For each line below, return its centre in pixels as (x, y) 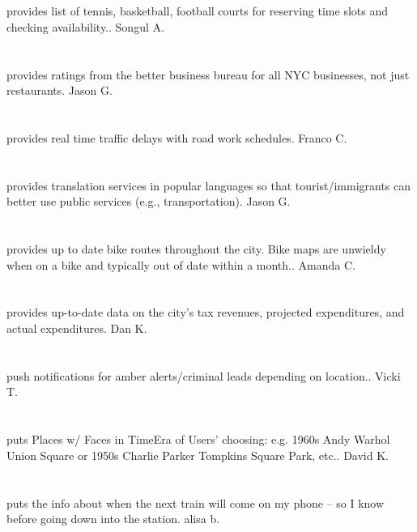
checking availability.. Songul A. (85, 26)
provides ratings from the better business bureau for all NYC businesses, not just (208, 74)
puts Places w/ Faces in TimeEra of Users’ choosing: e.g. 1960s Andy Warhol (198, 439)
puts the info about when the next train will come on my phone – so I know (196, 502)
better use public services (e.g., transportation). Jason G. (149, 201)
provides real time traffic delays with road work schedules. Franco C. (177, 137)
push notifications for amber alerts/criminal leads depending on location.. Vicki (204, 375)
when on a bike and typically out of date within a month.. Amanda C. (181, 264)
